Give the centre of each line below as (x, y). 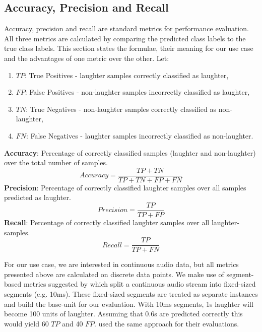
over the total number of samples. (56, 162)
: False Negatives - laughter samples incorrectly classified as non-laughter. (140, 135)
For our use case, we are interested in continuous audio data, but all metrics (121, 264)
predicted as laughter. (38, 197)
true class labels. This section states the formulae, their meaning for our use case (129, 48)
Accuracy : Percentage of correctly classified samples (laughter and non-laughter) (130, 152)
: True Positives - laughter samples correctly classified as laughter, (126, 75)
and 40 (73, 323)
